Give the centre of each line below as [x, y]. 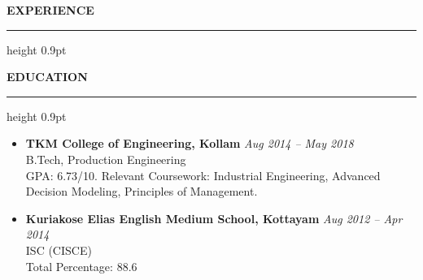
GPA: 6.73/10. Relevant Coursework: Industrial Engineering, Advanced [203, 175]
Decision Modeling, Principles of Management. [142, 191]
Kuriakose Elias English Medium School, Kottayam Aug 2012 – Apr [214, 218]
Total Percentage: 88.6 [81, 266]
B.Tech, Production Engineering [106, 159]
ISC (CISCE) [59, 250]
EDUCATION [47, 77]
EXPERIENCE [50, 10]
